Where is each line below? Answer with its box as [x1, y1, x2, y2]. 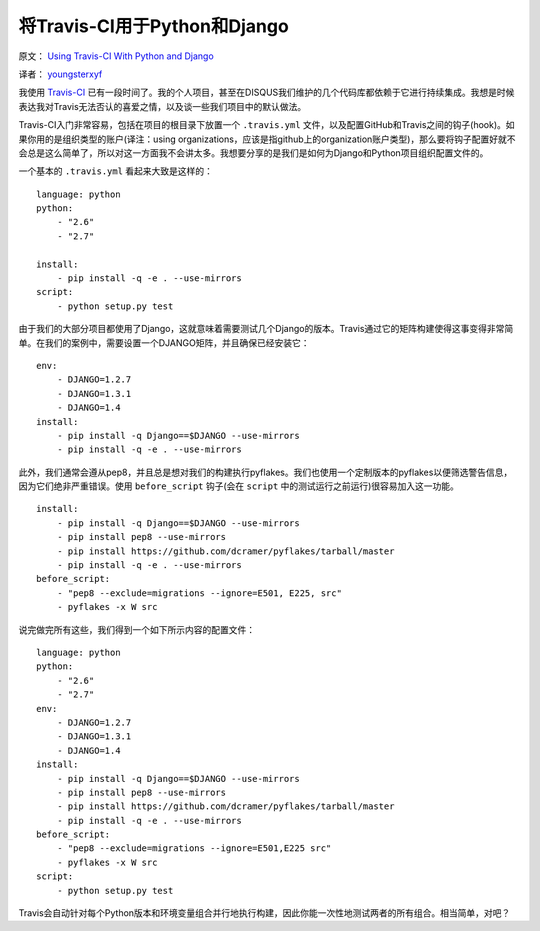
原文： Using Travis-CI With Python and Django [18, 50, 214, 62]
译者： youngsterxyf [18, 68, 103, 80]
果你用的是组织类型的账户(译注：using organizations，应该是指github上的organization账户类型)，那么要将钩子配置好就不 [18, 133, 516, 145]
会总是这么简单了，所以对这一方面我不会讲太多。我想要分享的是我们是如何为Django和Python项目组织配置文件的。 [18, 146, 489, 159]
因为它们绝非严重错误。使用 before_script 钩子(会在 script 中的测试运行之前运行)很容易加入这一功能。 [18, 480, 460, 492]
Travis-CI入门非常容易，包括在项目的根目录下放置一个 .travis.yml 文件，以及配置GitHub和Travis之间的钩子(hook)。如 [18, 119, 515, 131]
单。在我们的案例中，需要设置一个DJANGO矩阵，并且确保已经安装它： [18, 336, 310, 349]
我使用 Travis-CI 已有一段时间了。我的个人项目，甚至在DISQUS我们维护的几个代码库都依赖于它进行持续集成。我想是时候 [18, 86, 515, 99]
